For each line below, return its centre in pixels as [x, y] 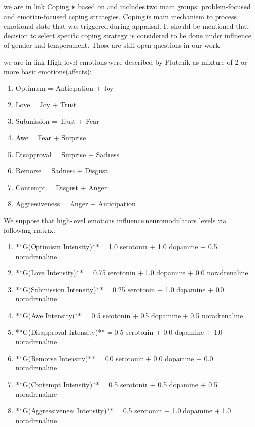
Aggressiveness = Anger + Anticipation [75, 204]
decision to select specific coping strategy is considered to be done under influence [128, 35]
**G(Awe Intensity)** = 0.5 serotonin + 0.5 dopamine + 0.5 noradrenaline [129, 315]
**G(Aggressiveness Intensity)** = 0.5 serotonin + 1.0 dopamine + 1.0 [123, 411]
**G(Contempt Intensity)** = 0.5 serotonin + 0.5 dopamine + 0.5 [116, 384]
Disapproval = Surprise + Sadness [68, 154]
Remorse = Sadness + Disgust [62, 171]
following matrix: [30, 230]
